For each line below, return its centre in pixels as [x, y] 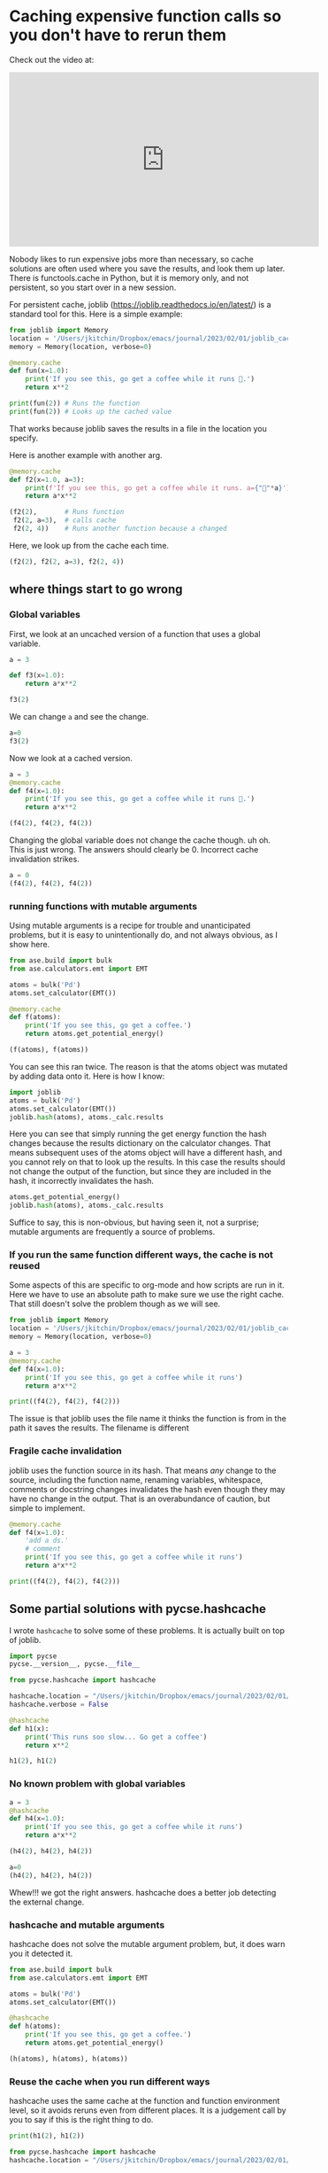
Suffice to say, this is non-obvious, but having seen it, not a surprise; [134, 1223]
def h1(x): [29, 1729]
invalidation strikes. [44, 859]
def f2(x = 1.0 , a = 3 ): [47, 479]
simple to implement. [47, 1507]
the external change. [47, 1902]
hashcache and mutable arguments [87, 1925]
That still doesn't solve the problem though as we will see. [115, 1304]
